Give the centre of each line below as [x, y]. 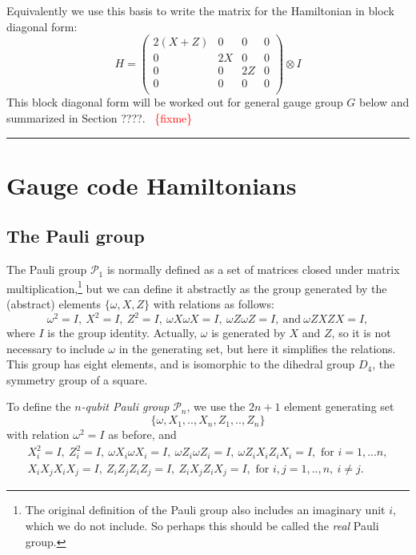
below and [384, 102]
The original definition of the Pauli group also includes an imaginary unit [205, 510]
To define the [39, 406]
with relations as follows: [214, 304]
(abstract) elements [54, 304]
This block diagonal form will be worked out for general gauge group [175, 102]
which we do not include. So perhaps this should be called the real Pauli [202, 526]
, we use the [216, 406]
